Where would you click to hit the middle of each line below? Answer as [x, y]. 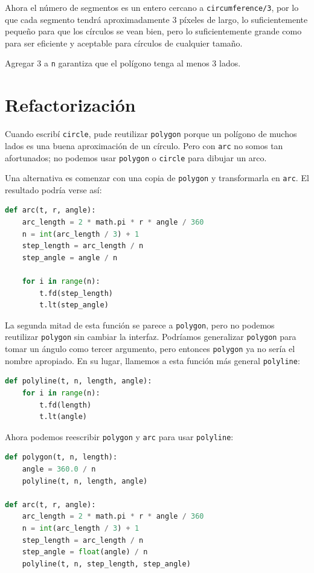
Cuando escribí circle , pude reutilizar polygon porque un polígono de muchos [151, 134]
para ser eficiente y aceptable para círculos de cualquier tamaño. [124, 43]
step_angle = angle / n [70, 258]
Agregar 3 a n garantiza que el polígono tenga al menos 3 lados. [123, 63]
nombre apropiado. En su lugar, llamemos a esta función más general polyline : [152, 360]
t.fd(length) [66, 405]
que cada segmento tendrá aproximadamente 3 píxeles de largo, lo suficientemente [156, 19]
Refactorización [70, 105]
